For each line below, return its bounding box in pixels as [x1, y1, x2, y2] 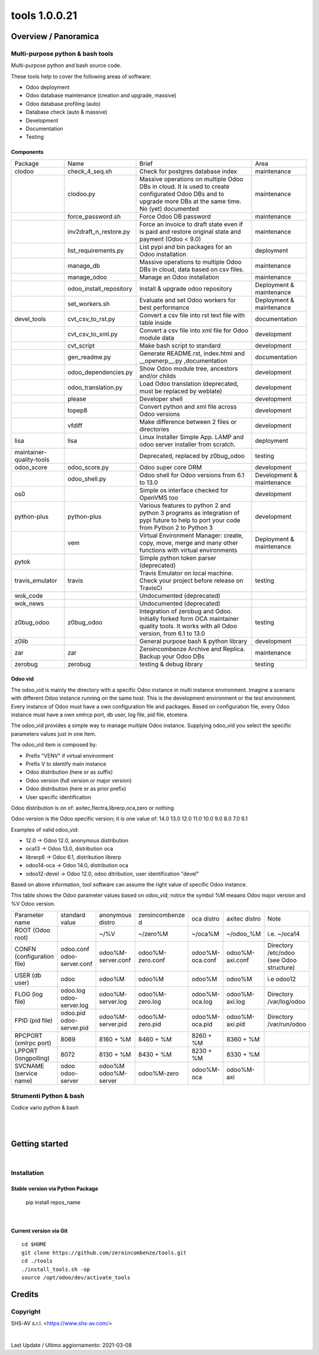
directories [139, 425, 170, 433]
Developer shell [139, 394, 183, 403]
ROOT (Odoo [14, 926, 50, 935]
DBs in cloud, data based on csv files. [139, 265, 245, 273]
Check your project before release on [139, 576, 243, 584]
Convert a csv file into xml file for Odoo [139, 326, 249, 334]
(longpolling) [14, 1054, 50, 1063]
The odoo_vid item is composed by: [11, 741, 97, 748]
